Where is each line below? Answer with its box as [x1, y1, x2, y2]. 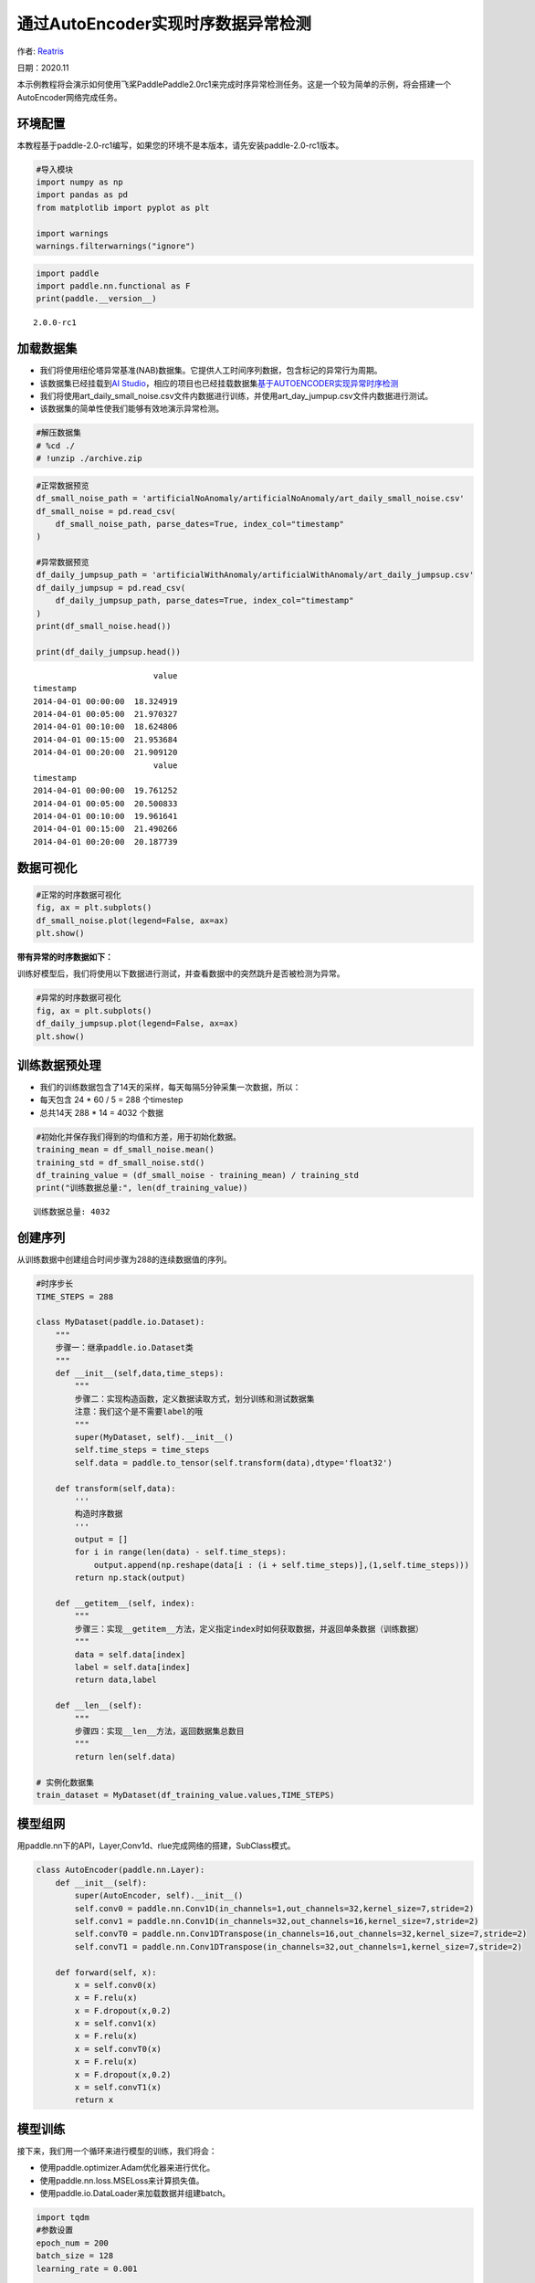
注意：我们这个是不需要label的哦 [74, 1406, 204, 1417]
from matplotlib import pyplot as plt [36, 202, 210, 213]
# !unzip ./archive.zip [36, 453, 143, 464]
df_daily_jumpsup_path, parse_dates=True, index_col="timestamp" [55, 595, 354, 606]
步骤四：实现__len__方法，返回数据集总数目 [74, 1726, 246, 1736]
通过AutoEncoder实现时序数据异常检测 [16, 14, 312, 34]
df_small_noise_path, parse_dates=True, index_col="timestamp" [55, 519, 345, 529]
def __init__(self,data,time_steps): [55, 1368, 225, 1378]
